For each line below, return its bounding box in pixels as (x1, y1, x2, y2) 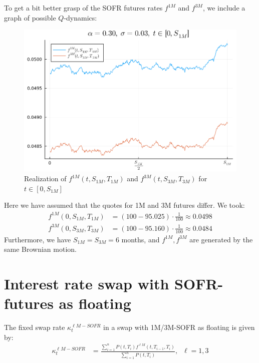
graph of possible (4, 12, 56, 23)
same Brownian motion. (4, 244, 77, 254)
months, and (121, 234, 160, 244)
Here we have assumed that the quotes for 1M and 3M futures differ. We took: (4, 200, 245, 210)
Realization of (24, 173, 67, 184)
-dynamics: (64, 12, 97, 23)
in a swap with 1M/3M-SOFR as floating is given (103, 322, 255, 332)
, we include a (202, 3, 245, 13)
